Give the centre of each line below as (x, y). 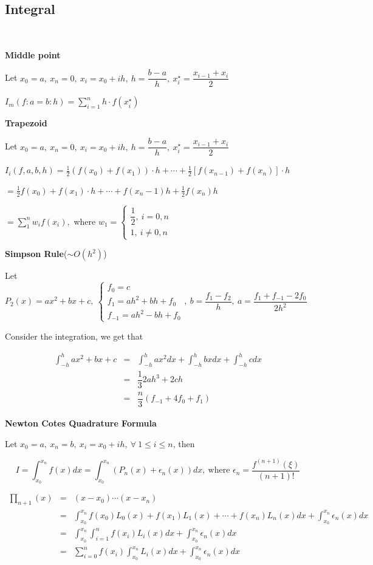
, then (184, 443)
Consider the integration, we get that (74, 336)
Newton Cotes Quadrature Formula (81, 423)
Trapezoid (26, 123)
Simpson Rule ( (36, 254)
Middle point (33, 54)
